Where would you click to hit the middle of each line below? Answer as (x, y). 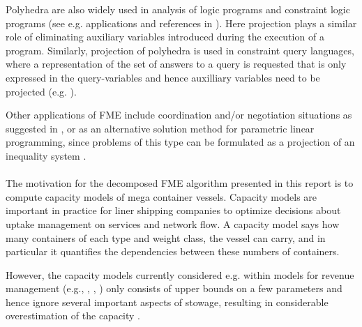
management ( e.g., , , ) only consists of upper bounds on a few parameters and (174, 288)
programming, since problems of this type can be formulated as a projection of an (180, 142)
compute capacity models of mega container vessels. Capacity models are (161, 196)
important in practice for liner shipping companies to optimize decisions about (173, 210)
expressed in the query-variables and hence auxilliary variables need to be (163, 77)
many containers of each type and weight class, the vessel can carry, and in (166, 237)
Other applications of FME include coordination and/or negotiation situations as (179, 115)
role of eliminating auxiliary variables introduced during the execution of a (165, 37)
